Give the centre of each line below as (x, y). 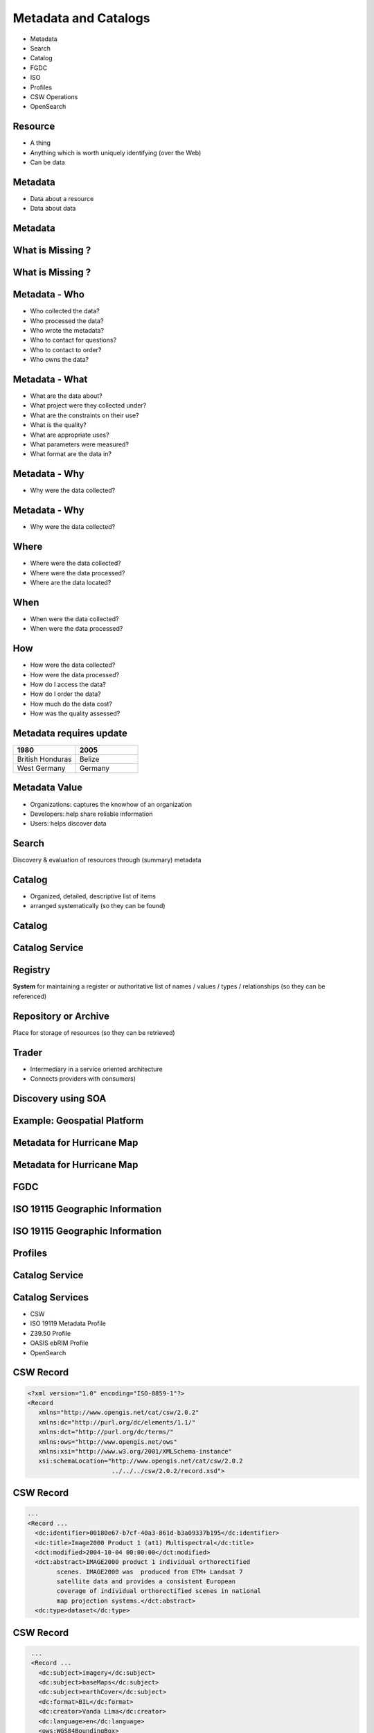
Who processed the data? (67, 321)
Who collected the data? (65, 311)
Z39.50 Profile (51, 1333)
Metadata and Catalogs (81, 18)
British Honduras (44, 759)
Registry (32, 970)
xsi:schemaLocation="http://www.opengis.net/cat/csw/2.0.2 (141, 1461)
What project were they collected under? (88, 406)
